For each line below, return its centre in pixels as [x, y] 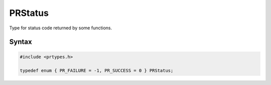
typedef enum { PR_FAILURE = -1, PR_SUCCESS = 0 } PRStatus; [97, 71]
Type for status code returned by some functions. [61, 28]
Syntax [21, 42]
